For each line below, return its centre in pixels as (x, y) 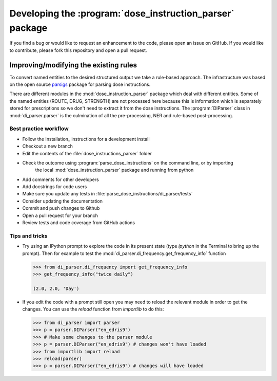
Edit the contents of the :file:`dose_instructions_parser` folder (87, 153)
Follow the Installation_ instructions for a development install (86, 139)
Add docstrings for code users (55, 187)
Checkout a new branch (47, 146)
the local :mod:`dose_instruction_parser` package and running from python (114, 170)
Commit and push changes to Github (61, 208)
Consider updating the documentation (62, 201)
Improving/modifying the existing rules (73, 65)
